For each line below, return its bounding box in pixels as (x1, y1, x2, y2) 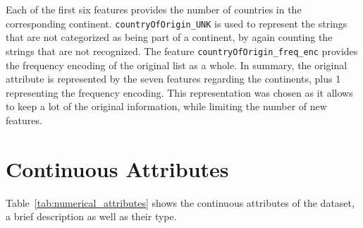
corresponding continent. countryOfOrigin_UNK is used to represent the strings (6, 16, 347, 30)
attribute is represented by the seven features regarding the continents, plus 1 (6, 71, 341, 86)
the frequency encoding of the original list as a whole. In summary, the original (6, 57, 347, 72)
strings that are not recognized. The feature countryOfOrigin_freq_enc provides (6, 43, 358, 58)
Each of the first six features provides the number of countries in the (6, 2, 302, 16)
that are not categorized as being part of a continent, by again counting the (6, 30, 333, 44)
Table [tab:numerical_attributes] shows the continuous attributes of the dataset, (6, 195, 355, 210)
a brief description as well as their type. (6, 209, 177, 224)
